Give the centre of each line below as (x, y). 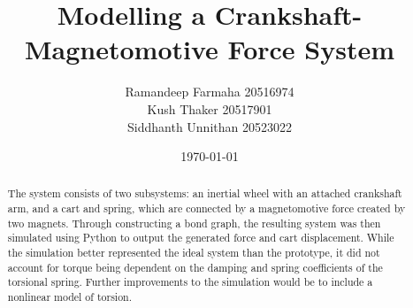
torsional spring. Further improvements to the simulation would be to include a (190, 282)
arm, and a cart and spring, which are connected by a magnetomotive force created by (206, 208)
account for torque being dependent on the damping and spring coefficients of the (195, 267)
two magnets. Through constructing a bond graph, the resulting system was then (194, 223)
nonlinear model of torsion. (69, 297)
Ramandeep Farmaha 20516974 (210, 92)
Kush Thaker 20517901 (210, 108)
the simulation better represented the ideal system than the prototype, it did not (194, 253)
